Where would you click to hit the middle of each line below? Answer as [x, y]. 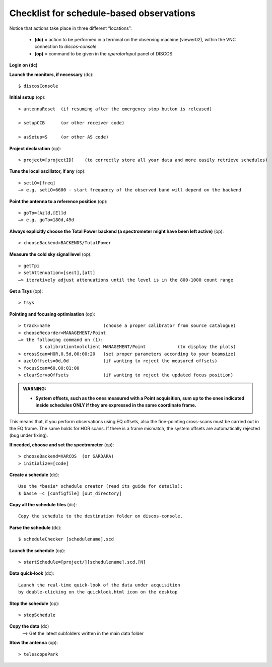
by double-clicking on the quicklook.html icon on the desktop [98, 592]
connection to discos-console [65, 47]
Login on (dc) [23, 65]
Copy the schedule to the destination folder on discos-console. [101, 516]
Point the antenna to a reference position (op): [58, 201]
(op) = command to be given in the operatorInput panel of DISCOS [104, 53]
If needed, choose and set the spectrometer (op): [62, 445]
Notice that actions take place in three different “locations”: [71, 28]
